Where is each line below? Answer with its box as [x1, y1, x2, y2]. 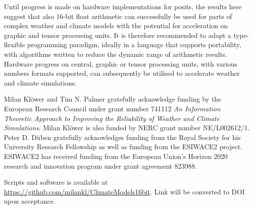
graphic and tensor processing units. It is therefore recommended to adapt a [4, 30, 232, 40]
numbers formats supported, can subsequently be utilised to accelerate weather [4, 68, 240, 78]
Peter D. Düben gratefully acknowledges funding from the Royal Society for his [4, 132, 241, 142]
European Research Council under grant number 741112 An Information [4, 103, 221, 113]
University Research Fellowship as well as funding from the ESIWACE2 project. [4, 141, 242, 152]
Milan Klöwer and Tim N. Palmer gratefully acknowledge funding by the [4, 94, 221, 104]
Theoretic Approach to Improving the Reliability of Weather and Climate [4, 113, 220, 123]
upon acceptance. [4, 196, 56, 206]
